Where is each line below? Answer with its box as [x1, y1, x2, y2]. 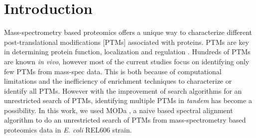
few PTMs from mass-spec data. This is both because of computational [4, 66, 222, 76]
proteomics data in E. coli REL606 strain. [4, 125, 132, 135]
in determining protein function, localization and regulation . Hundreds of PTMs [4, 46, 251, 57]
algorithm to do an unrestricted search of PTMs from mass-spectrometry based [4, 115, 246, 125]
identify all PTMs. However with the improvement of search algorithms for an [4, 85, 242, 96]
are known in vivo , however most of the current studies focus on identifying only [4, 56, 250, 66]
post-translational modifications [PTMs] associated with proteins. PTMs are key [4, 36, 249, 47]
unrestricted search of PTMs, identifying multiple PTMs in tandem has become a [4, 95, 252, 106]
